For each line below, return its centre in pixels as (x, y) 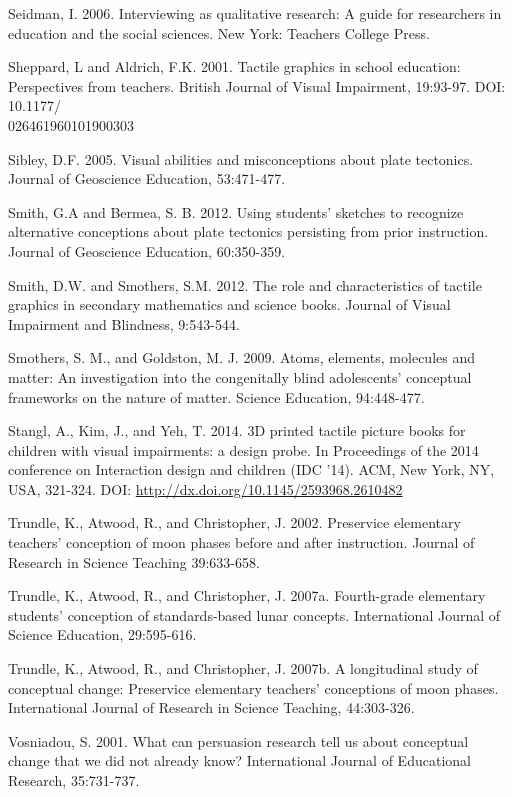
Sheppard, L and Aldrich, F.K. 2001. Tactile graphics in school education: (234, 66)
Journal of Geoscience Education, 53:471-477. (147, 178)
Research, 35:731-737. (74, 780)
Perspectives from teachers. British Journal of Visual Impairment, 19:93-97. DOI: (257, 85)
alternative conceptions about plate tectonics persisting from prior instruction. (248, 231)
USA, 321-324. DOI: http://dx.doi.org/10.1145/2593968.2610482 (205, 488)
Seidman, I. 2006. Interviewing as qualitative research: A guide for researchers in (255, 13)
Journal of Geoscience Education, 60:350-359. (147, 250)
